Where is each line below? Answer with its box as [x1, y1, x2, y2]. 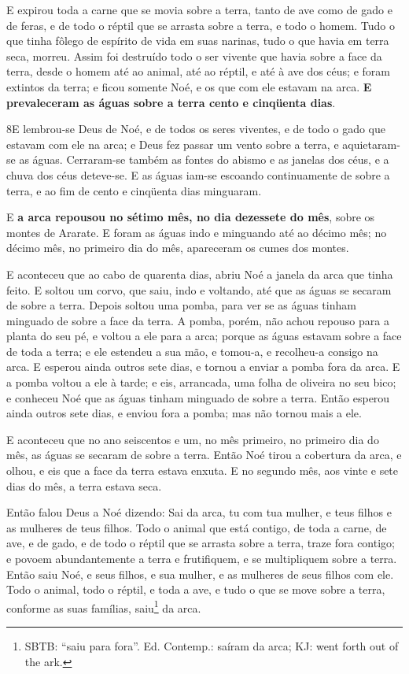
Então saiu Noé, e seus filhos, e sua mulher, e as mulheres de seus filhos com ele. [6, 565, 394, 582]
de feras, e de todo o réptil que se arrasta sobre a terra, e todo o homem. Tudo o [6, 17, 396, 33]
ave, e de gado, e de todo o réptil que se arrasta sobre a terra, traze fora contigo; [6, 535, 395, 551]
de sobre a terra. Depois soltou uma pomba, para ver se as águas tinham [6, 297, 356, 313]
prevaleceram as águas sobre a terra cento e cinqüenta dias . [6, 94, 336, 110]
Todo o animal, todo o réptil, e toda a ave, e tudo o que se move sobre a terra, [6, 581, 385, 598]
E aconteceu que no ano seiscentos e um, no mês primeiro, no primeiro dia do [6, 431, 379, 447]
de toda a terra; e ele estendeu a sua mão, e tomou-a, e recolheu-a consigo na [6, 343, 378, 359]
